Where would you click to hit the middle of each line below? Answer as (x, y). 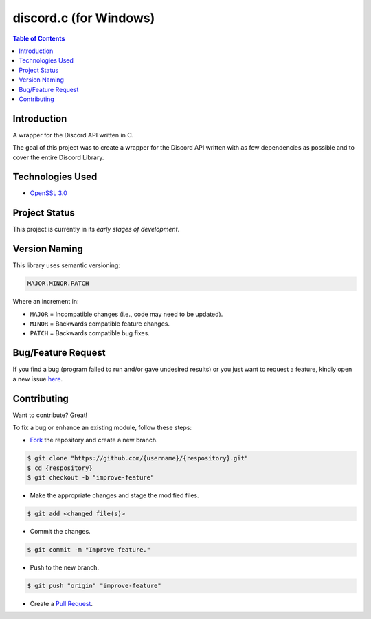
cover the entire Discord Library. (58, 157)
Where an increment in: (46, 302)
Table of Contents (39, 38)
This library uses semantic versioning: (66, 265)
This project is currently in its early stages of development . (96, 229)
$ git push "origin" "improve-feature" (94, 586)
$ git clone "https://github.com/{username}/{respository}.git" (138, 458)
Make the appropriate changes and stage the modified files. (114, 495)
